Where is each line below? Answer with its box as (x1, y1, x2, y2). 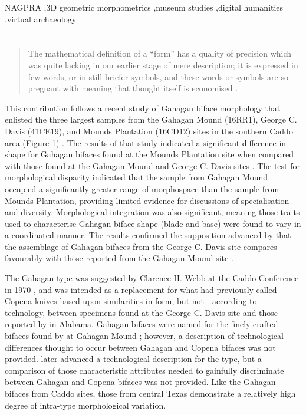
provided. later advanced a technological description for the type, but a (5, 353, 262, 365)
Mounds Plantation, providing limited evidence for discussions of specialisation (5, 194, 289, 206)
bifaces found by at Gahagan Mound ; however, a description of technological (5, 330, 284, 342)
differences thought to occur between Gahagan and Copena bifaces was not (5, 341, 276, 353)
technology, (5, 306, 45, 318)
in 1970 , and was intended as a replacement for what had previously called (5, 283, 277, 295)
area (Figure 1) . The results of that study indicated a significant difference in (5, 136, 287, 149)
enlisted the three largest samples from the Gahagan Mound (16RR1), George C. (5, 113, 297, 126)
